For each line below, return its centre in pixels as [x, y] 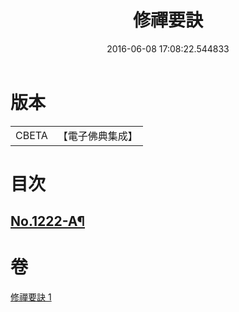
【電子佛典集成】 [97, 136]
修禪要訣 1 [31, 297]
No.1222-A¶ [48, 221]
